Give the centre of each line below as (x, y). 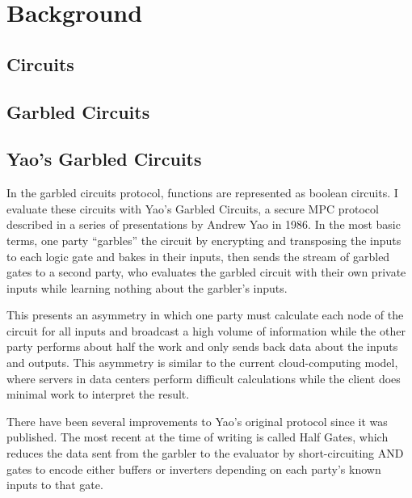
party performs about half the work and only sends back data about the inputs (202, 346)
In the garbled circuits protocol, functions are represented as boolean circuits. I (202, 193)
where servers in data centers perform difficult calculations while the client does (204, 378)
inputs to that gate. (55, 485)
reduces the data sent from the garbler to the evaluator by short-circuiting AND (205, 453)
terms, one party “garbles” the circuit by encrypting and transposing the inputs (204, 240)
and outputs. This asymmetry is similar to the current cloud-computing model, (202, 363)
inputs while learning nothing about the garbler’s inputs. (147, 287)
